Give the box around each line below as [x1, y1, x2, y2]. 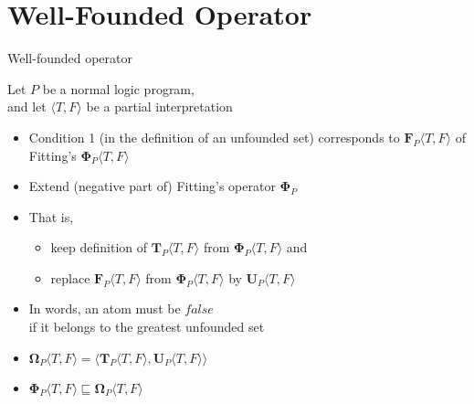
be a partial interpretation [86, 97, 233, 116]
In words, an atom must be [28, 299, 181, 318]
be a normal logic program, [42, 79, 195, 98]
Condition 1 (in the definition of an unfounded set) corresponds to [28, 127, 400, 146]
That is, [28, 207, 74, 226]
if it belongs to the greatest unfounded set [28, 317, 265, 336]
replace [50, 268, 90, 287]
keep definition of [50, 238, 147, 257]
